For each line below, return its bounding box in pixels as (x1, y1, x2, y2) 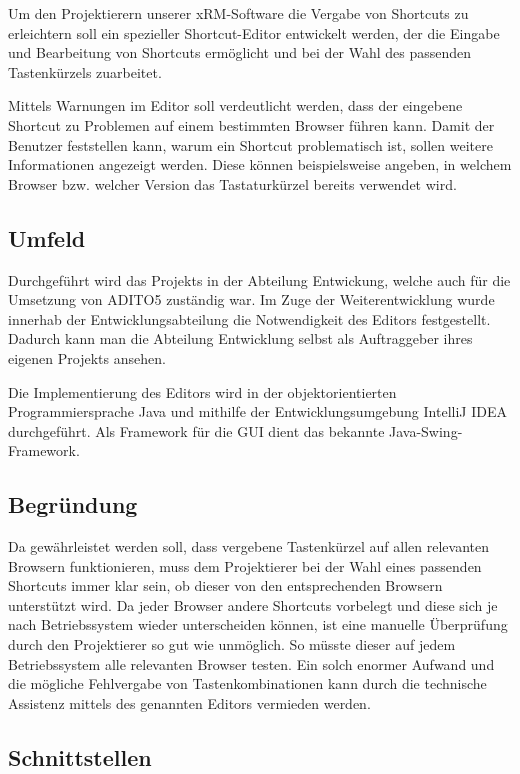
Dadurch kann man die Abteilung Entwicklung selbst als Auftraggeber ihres (8, 328, 473, 349)
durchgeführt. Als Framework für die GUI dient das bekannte (8, 420, 385, 441)
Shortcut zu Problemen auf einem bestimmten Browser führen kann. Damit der (8, 114, 495, 135)
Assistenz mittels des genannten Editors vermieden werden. (8, 692, 371, 713)
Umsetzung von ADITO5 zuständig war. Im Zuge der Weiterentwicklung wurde (8, 289, 495, 310)
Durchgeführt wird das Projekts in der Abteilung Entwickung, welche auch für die (8, 269, 511, 290)
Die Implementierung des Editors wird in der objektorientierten (8, 381, 397, 402)
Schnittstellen (8, 741, 152, 772)
